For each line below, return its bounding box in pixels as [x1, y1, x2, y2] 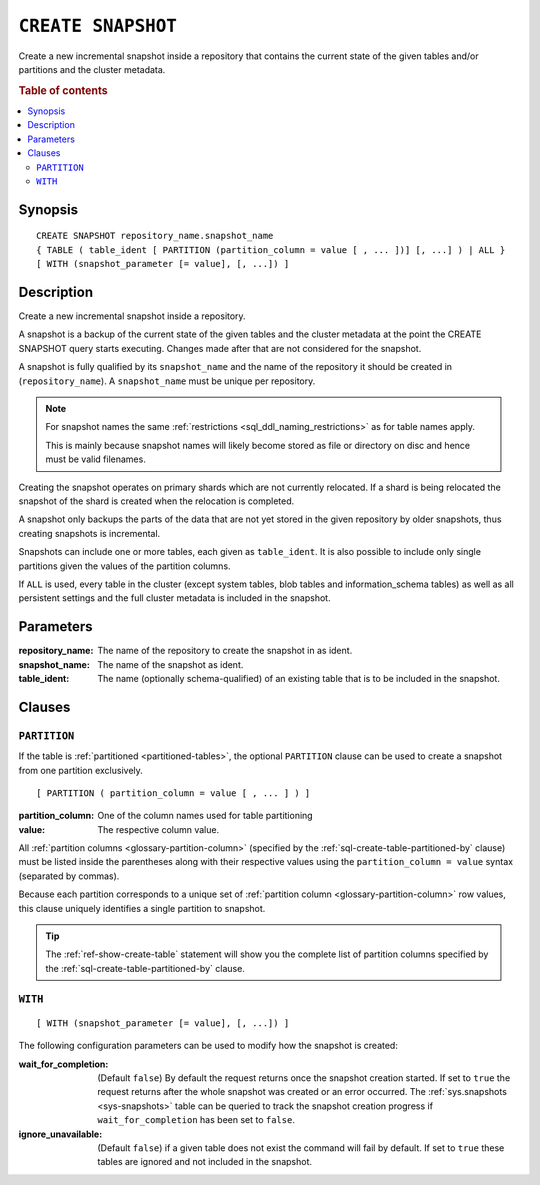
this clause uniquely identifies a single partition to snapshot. [18, 902, 266, 914]
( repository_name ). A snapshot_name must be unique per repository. [18, 375, 316, 387]
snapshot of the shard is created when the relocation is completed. [18, 495, 295, 507]
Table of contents [18, 83, 109, 97]
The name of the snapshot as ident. [97, 658, 244, 670]
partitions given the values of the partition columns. [18, 560, 231, 572]
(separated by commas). [18, 870, 120, 882]
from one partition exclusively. [18, 764, 144, 776]
